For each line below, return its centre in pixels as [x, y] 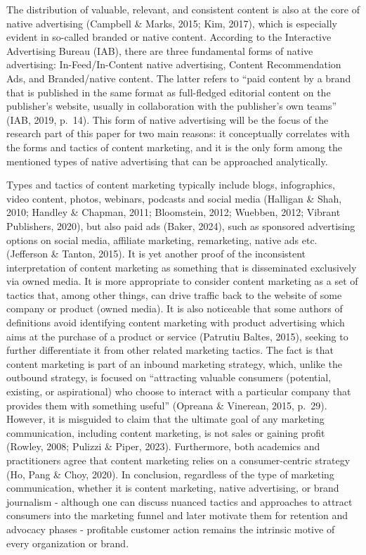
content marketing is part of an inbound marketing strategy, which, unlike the [174, 363]
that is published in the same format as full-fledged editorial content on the [169, 92]
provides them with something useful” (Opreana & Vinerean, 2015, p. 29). [167, 405]
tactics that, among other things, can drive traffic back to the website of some [174, 294]
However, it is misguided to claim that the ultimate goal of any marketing [165, 419]
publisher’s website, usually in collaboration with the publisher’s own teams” [172, 106]
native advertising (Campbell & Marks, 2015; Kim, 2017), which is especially [172, 23]
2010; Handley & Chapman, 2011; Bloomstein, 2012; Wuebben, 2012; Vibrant [174, 212]
